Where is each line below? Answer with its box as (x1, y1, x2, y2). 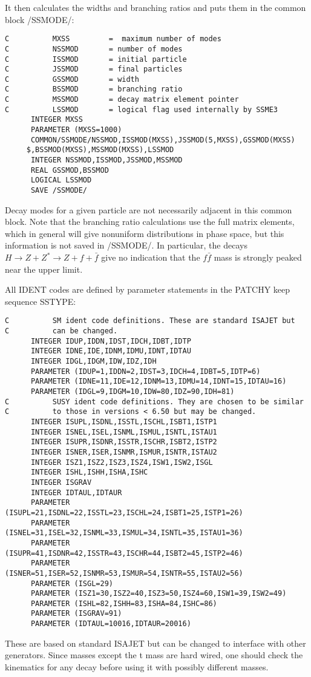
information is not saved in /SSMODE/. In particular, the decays (5, 239, 247, 252)
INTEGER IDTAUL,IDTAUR (30, 488, 122, 497)
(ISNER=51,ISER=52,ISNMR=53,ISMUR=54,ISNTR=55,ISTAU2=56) (5, 569, 243, 578)
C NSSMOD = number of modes (5, 44, 183, 53)
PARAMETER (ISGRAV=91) (30, 609, 122, 618)
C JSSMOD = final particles (5, 65, 183, 74)
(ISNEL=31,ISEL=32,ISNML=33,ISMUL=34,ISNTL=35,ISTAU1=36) (5, 529, 243, 538)
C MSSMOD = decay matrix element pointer (5, 95, 239, 104)
